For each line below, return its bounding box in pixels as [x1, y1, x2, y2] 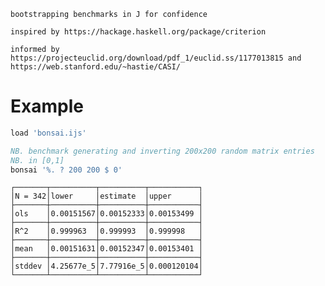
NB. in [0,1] [10, 155, 65, 165]
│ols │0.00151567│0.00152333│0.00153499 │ [10, 209, 203, 219]
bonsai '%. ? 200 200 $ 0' [10, 165, 123, 175]
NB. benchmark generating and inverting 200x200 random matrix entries [10, 146, 315, 156]
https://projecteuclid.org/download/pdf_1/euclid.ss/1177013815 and [10, 53, 302, 63]
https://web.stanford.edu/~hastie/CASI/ [10, 62, 182, 72]
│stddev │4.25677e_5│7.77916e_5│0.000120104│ [10, 261, 203, 272]
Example [10, 95, 84, 118]
